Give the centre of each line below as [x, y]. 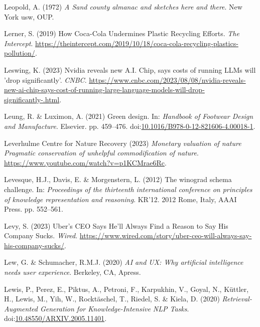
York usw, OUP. [29, 16]
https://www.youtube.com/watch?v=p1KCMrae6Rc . [85, 162]
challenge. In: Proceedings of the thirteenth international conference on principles [128, 189]
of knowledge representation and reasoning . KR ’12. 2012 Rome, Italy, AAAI [120, 199]
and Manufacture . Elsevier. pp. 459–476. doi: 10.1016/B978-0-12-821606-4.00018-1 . [130, 126]
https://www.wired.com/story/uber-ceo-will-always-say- [166, 235]
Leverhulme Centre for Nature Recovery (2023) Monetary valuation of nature [123, 143]
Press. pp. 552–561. [34, 209]
